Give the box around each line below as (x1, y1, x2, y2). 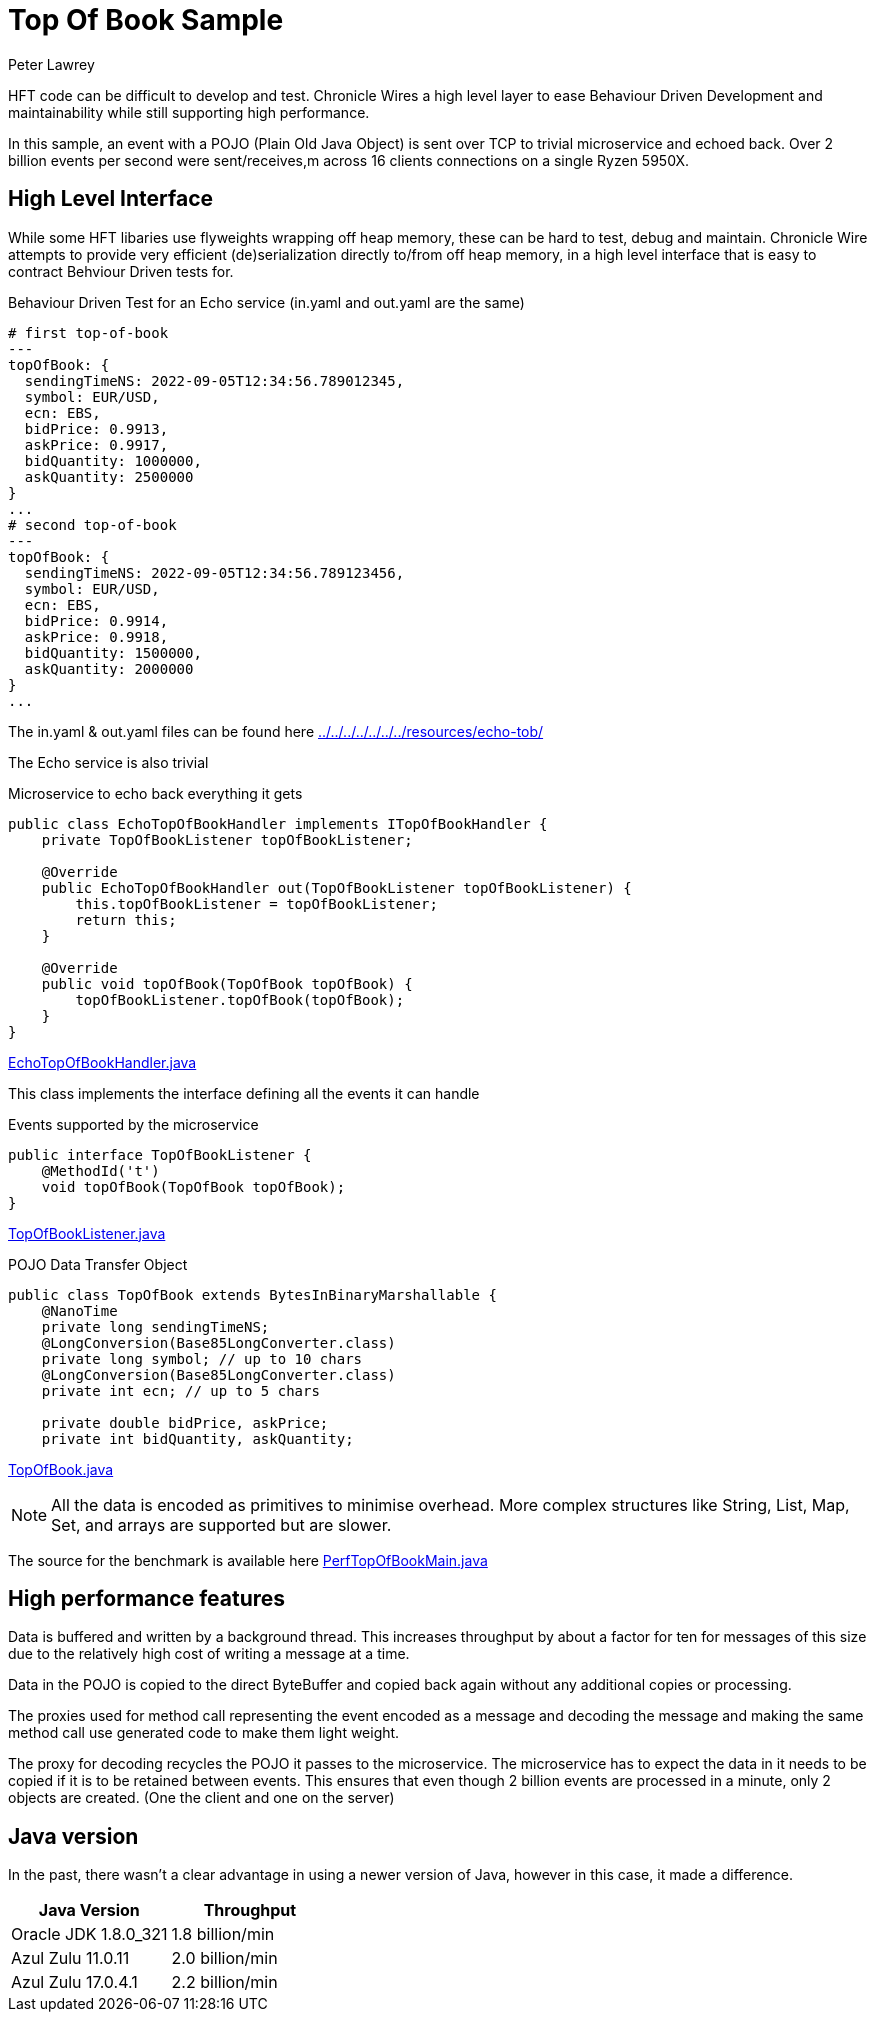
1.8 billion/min (171, 1924, 275, 1945)
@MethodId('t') (41, 1162, 160, 1179)
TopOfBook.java (8, 1460, 114, 1478)
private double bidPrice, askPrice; (41, 1414, 329, 1431)
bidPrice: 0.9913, (24, 420, 169, 437)
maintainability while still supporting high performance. (8, 103, 370, 121)
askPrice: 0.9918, (24, 628, 169, 645)
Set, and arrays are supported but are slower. (51, 1514, 392, 1535)
